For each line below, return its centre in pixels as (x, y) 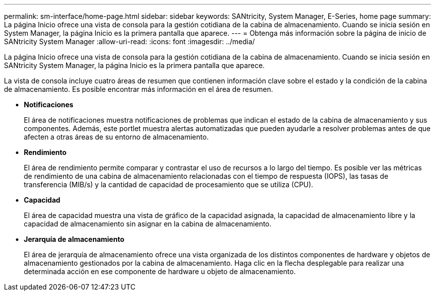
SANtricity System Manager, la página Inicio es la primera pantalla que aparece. (134, 65)
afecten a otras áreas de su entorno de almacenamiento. (116, 137)
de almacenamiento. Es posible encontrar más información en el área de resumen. (139, 89)
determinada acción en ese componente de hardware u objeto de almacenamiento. (160, 271)
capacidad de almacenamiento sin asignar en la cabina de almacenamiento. (148, 224)
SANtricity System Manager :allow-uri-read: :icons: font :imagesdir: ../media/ (130, 41)
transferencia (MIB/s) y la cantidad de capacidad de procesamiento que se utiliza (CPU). (169, 184)
